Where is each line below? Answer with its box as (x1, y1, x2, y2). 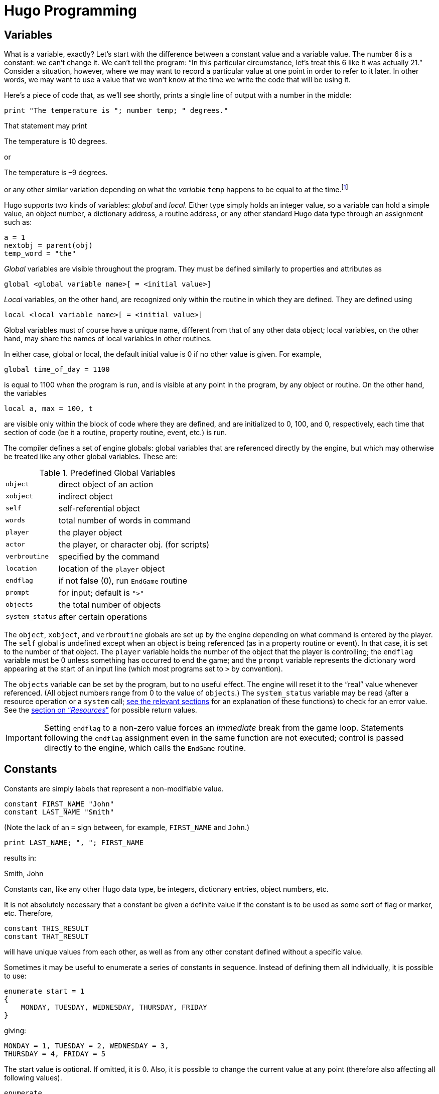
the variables (4, 388, 47, 397)
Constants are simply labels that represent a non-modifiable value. (4, 784, 224, 793)
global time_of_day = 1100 (4, 365, 110, 373)
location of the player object (58, 563, 165, 574)
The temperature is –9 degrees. (4, 168, 108, 177)
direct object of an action (58, 479, 154, 489)
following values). (4, 1073, 62, 1082)
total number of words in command (58, 515, 191, 525)
